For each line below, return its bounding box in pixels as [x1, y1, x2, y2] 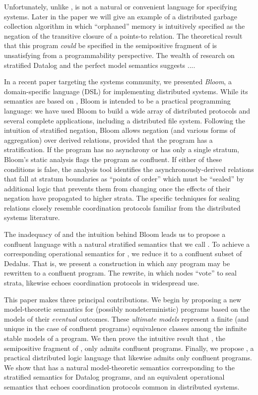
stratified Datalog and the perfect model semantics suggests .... [4, 59, 195, 70]
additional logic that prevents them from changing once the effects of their [4, 183, 230, 193]
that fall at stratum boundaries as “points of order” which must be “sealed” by [4, 173, 244, 184]
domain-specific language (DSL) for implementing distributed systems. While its [4, 86, 248, 96]
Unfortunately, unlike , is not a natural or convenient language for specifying [4, 1, 237, 11]
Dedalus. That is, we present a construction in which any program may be [4, 258, 230, 268]
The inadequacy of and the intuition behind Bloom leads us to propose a [4, 229, 226, 239]
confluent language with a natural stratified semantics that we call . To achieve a [4, 238, 250, 249]
